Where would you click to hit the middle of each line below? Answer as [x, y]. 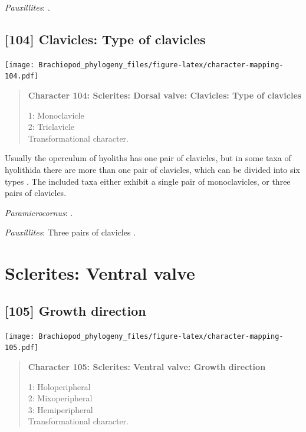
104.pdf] [22, 76]
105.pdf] [22, 348]
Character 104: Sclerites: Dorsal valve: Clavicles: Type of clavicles [165, 95]
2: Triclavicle [51, 127]
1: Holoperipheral [59, 386]
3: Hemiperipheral [60, 409]
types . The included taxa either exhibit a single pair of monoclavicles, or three [148, 181]
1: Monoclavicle [56, 115]
